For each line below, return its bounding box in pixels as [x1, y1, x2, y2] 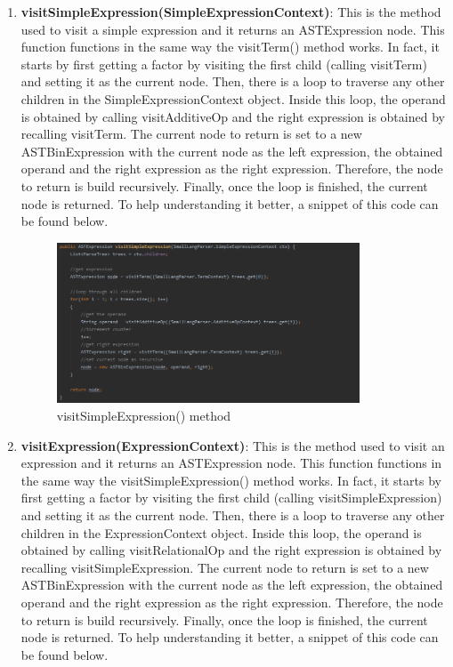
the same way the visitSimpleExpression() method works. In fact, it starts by [20, 470, 441, 489]
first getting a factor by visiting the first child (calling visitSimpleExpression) [20, 488, 442, 507]
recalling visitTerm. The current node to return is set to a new [20, 125, 362, 143]
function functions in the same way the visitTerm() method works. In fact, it [20, 37, 440, 56]
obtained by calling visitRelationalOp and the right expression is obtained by [20, 541, 442, 559]
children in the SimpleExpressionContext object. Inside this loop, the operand [20, 89, 446, 108]
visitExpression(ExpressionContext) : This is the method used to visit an [20, 436, 445, 454]
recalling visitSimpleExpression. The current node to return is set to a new [20, 558, 429, 576]
